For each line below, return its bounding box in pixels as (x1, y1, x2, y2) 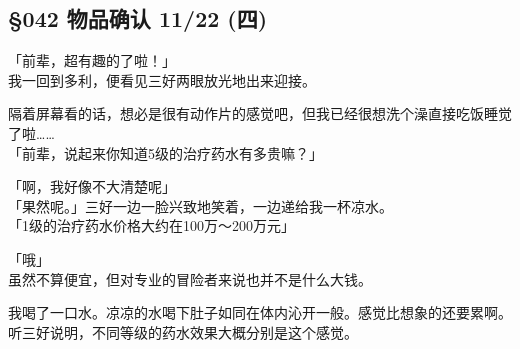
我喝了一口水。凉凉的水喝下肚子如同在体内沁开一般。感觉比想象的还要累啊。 (8, 302, 512, 323)
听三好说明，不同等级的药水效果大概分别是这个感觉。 (8, 321, 358, 342)
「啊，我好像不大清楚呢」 (8, 176, 176, 197)
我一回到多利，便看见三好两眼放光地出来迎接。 (8, 69, 316, 90)
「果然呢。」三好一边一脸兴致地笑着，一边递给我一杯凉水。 (8, 195, 393, 216)
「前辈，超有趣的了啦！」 (8, 50, 176, 71)
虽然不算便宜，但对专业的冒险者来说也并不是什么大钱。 (8, 268, 372, 289)
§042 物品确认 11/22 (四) (8, 3, 268, 34)
